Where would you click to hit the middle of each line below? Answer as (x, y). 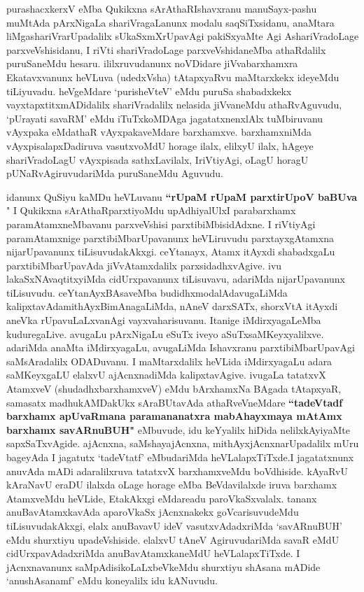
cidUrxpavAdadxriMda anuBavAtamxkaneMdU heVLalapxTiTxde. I (153, 553)
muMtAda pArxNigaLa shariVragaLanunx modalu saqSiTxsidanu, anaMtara (170, 22)
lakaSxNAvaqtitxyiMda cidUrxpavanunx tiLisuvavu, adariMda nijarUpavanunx (176, 279)
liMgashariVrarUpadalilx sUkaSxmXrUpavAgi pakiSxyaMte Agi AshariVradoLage (183, 36)
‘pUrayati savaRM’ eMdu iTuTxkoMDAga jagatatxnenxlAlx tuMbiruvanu (165, 118)
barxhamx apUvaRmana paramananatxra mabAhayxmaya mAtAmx (174, 416)
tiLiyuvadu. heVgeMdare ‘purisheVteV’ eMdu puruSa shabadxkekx (149, 91)
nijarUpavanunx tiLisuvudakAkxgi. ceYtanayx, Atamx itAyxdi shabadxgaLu (171, 252)
